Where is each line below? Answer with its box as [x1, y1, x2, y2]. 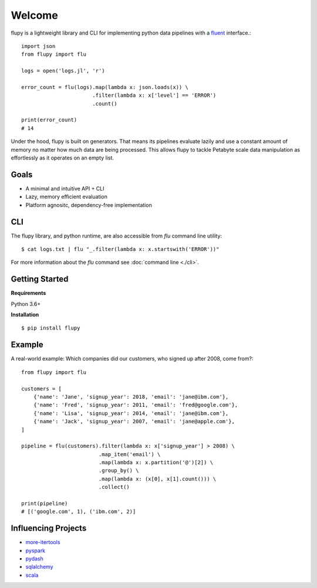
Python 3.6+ [11, 300, 41, 307]
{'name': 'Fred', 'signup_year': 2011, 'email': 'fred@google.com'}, [33, 402, 238, 409]
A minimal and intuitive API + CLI [25, 185, 104, 192]
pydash [25, 555, 43, 562]
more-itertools [25, 539, 60, 546]
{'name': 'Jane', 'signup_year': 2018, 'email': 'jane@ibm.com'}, [33, 393, 229, 400]
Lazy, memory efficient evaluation [25, 193, 108, 200]
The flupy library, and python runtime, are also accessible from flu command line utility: [11, 232, 222, 239]
